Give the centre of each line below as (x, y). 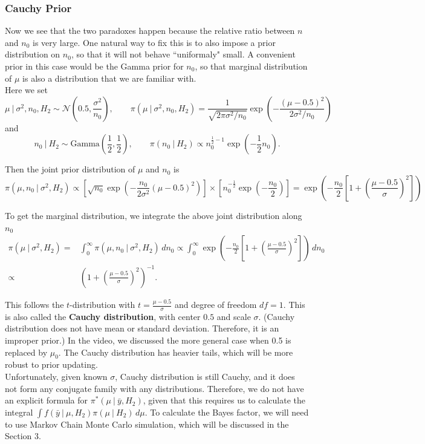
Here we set (26, 90)
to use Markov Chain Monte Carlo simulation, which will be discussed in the (147, 424)
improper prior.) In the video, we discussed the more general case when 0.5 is (148, 340)
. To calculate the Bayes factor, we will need (227, 412)
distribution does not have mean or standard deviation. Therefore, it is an (142, 328)
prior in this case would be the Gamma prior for (94, 66)
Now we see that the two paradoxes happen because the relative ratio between (150, 31)
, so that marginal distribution (251, 66)
